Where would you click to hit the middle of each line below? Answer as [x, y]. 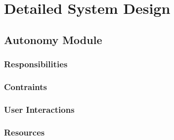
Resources [24, 132]
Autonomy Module [53, 39]
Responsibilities [36, 64]
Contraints [26, 86]
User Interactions [39, 109]
